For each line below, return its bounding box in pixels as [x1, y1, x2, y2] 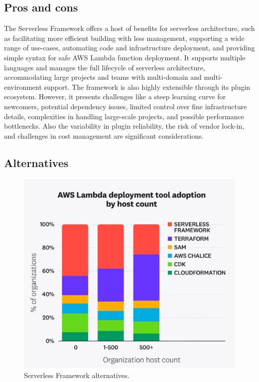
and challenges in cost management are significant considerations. [4, 130, 204, 141]
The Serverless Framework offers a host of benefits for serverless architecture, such [4, 23, 255, 33]
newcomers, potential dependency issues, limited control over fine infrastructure [4, 101, 247, 111]
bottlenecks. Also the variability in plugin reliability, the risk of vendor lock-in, [4, 121, 245, 131]
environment [4, 81, 42, 92]
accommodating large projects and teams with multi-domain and [4, 72, 202, 82]
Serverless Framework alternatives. [24, 370, 129, 380]
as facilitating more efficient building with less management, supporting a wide [4, 32, 245, 43]
